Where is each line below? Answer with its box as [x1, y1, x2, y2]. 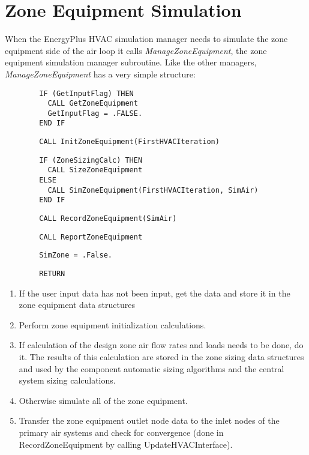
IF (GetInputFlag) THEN [39, 89, 134, 98]
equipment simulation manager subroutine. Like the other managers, [5, 56, 257, 68]
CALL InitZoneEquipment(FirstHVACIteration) [39, 137, 220, 146]
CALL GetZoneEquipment [47, 99, 138, 108]
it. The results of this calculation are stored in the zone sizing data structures [19, 351, 304, 363]
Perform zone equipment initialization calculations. [19, 318, 206, 331]
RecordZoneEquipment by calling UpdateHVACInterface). [19, 438, 233, 450]
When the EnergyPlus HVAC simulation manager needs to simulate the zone [5, 32, 288, 45]
